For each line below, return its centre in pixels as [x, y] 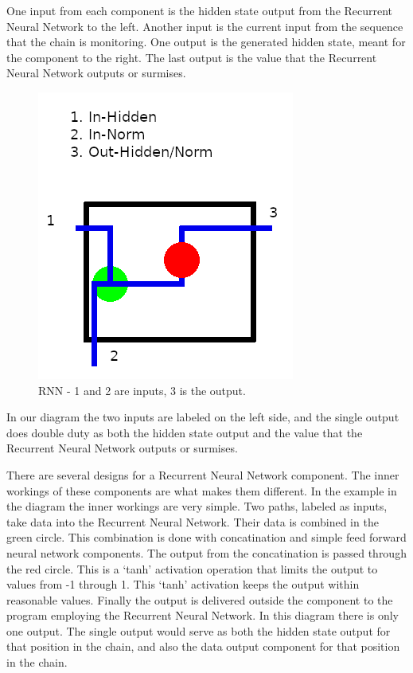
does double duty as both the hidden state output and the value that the [185, 432]
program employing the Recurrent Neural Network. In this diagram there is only [203, 615]
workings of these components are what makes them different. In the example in [202, 490]
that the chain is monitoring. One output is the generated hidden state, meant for [206, 42]
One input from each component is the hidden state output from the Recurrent [200, 10]
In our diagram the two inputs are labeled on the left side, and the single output [203, 417]
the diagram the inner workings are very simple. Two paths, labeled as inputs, [197, 506]
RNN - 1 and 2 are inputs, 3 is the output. [142, 390]
